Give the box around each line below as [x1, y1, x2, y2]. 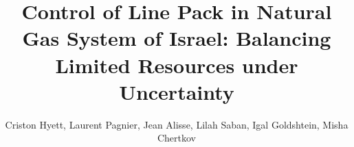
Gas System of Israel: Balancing [22, 24, 331, 52]
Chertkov [157, 131, 197, 145]
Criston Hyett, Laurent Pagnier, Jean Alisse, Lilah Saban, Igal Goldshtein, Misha [5, 117, 349, 131]
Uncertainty [119, 77, 234, 105]
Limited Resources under [55, 51, 298, 79]
